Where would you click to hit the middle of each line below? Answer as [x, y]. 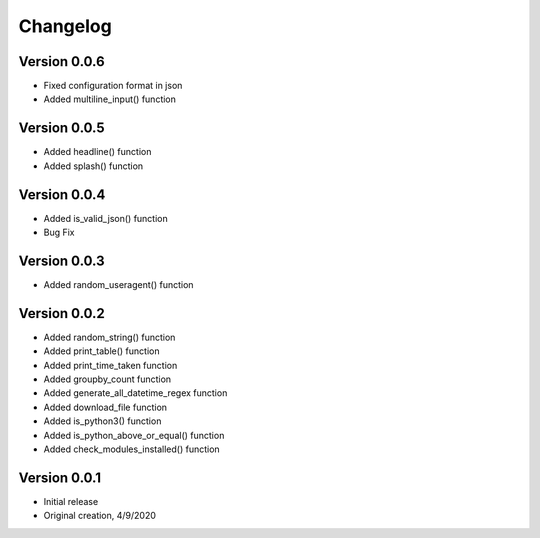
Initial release [71, 501]
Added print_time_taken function [110, 365]
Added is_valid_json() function [106, 218]
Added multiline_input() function [110, 99]
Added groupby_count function [107, 379]
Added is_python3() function [102, 421]
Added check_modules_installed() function [131, 449]
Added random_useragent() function [118, 284]
